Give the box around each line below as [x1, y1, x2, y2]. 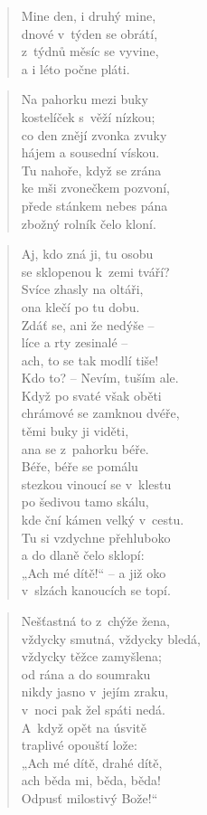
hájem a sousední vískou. [21, 143, 160, 162]
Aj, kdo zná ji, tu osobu [21, 244, 154, 263]
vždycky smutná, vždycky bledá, [21, 629, 201, 648]
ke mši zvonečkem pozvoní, [21, 178, 170, 197]
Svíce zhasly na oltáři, [21, 280, 144, 299]
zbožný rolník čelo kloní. [21, 213, 156, 232]
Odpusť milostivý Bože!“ [21, 788, 158, 807]
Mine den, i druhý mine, [21, 6, 156, 24]
